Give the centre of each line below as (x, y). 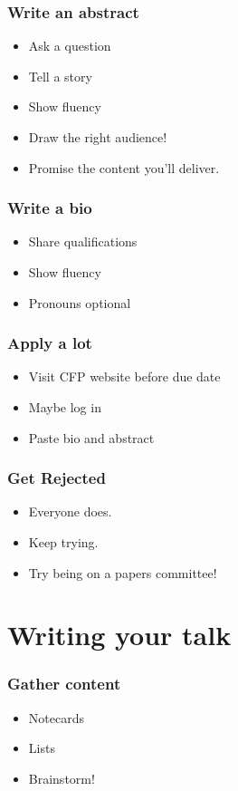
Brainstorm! (62, 778)
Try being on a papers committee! (123, 572)
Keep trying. (63, 542)
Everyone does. (70, 511)
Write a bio (50, 208)
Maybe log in (65, 407)
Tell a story (60, 76)
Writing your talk (119, 635)
